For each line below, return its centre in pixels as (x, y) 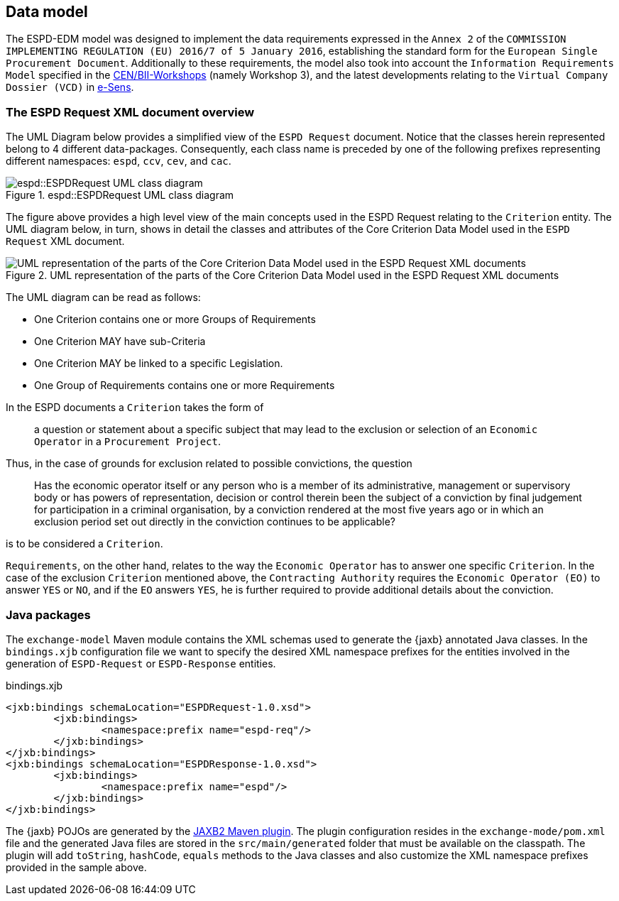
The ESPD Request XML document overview (130, 112)
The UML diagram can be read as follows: (103, 297)
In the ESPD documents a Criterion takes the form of (135, 408)
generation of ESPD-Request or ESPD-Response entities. (141, 663)
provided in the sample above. (76, 867)
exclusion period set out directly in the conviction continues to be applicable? (215, 522)
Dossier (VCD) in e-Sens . (70, 87)
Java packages (48, 615)
